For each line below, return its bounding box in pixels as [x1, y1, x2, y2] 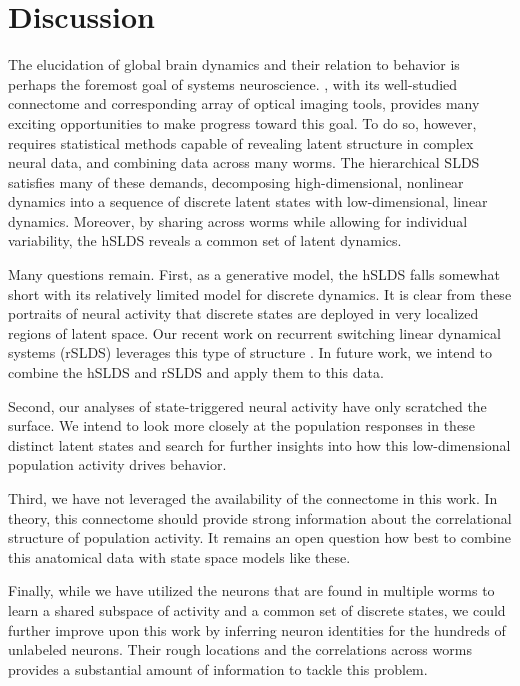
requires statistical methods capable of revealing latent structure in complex [8, 132, 474, 153]
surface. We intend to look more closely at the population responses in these [8, 415, 475, 436]
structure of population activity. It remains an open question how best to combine [8, 527, 511, 548]
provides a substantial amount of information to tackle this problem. [8, 658, 428, 679]
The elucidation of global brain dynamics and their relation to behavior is [8, 54, 460, 75]
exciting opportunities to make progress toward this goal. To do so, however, [8, 112, 477, 133]
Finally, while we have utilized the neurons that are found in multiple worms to [8, 580, 495, 601]
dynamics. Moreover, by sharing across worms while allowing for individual [8, 210, 468, 231]
